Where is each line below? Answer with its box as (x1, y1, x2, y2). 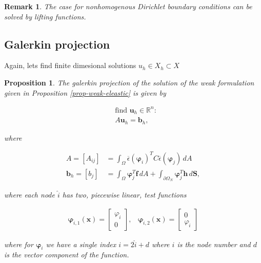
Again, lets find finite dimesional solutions (4, 60, 136, 71)
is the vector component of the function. (4, 249, 129, 260)
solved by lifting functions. (4, 11, 86, 21)
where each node (4, 189, 55, 200)
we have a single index (46, 238, 116, 249)
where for (4, 238, 33, 249)
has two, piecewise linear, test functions (62, 189, 187, 200)
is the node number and (177, 238, 251, 249)
